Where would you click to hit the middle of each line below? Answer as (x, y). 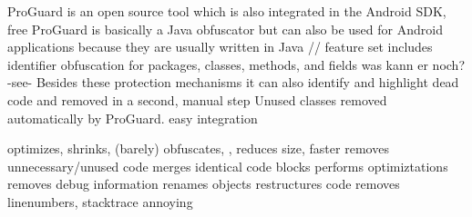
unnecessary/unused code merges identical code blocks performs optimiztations (228, 166)
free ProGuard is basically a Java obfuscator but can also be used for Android (225, 29)
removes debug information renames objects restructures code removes (204, 184)
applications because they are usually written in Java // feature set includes (220, 47)
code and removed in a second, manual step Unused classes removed (197, 99)
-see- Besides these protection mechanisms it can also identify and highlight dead (233, 82)
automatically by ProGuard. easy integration (133, 118)
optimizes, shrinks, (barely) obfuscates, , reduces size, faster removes (198, 148)
